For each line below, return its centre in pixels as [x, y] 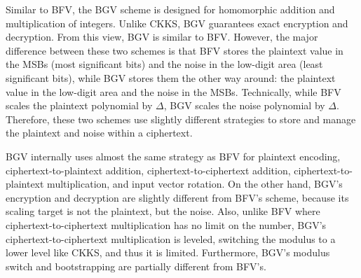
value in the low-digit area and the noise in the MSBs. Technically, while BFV [173, 91]
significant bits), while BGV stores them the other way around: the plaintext [171, 77]
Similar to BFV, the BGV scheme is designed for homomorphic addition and [170, 9]
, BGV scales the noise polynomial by [244, 105]
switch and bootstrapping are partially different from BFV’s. [136, 266]
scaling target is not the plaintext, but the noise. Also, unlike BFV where [163, 211]
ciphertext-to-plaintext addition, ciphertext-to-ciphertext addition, [148, 170]
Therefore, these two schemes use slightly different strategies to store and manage [181, 119]
